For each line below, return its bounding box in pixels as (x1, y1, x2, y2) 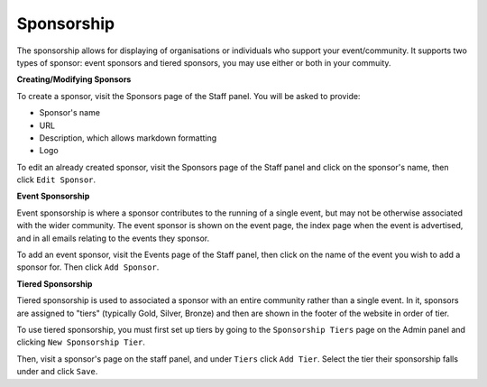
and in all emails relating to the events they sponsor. (16, 233, 210, 244)
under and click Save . (16, 366, 98, 377)
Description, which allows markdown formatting (39, 132, 217, 143)
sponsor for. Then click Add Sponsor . (16, 262, 160, 272)
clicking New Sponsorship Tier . (16, 336, 146, 347)
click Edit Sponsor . (16, 174, 96, 185)
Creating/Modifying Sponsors (16, 74, 132, 85)
